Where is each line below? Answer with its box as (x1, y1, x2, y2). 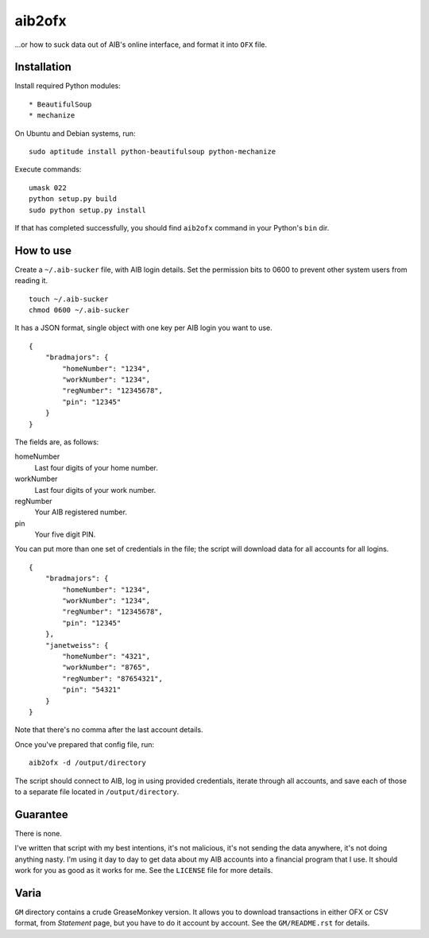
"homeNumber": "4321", (62, 652, 151, 661)
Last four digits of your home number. (34, 463, 159, 472)
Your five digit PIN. (34, 529, 96, 540)
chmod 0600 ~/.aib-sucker (29, 306, 130, 315)
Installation (14, 60, 71, 74)
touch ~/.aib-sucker (29, 294, 109, 304)
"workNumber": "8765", (62, 663, 151, 672)
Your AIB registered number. (34, 507, 127, 517)
